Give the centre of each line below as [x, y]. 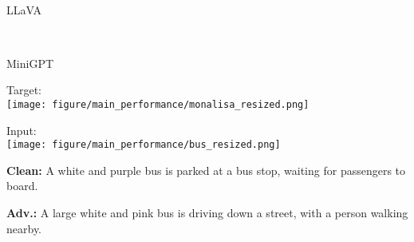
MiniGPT [30, 63]
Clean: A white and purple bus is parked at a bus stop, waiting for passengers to [206, 170]
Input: [22, 130]
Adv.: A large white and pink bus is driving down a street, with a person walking [207, 213]
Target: [24, 90]
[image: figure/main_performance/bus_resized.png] [144, 145]
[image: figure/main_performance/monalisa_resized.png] [158, 104]
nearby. [24, 228]
